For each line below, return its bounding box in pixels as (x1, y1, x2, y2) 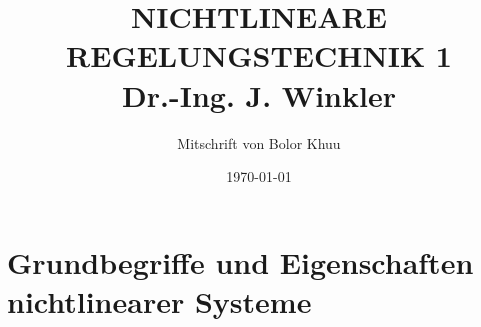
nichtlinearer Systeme (7, 280, 312, 321)
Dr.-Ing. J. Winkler (122, 74, 396, 115)
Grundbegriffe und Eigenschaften (7, 241, 474, 282)
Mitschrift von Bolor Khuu (177, 132, 341, 153)
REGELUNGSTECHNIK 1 (66, 35, 452, 76)
